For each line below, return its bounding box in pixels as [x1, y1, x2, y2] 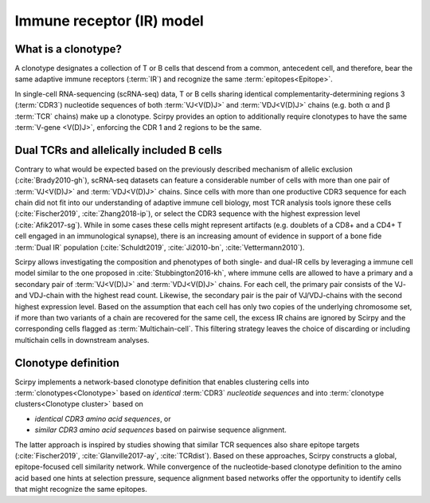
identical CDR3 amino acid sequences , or [34, 414, 171, 423]
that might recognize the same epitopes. [14, 485, 147, 494]
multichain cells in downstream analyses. [14, 335, 150, 344]
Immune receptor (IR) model [14, 12, 205, 29]
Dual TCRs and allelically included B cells [14, 143, 223, 157]
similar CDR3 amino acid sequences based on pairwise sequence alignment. [34, 425, 287, 434]
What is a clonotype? [14, 42, 123, 56]
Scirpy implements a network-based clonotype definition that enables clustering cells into [14, 377, 310, 387]
